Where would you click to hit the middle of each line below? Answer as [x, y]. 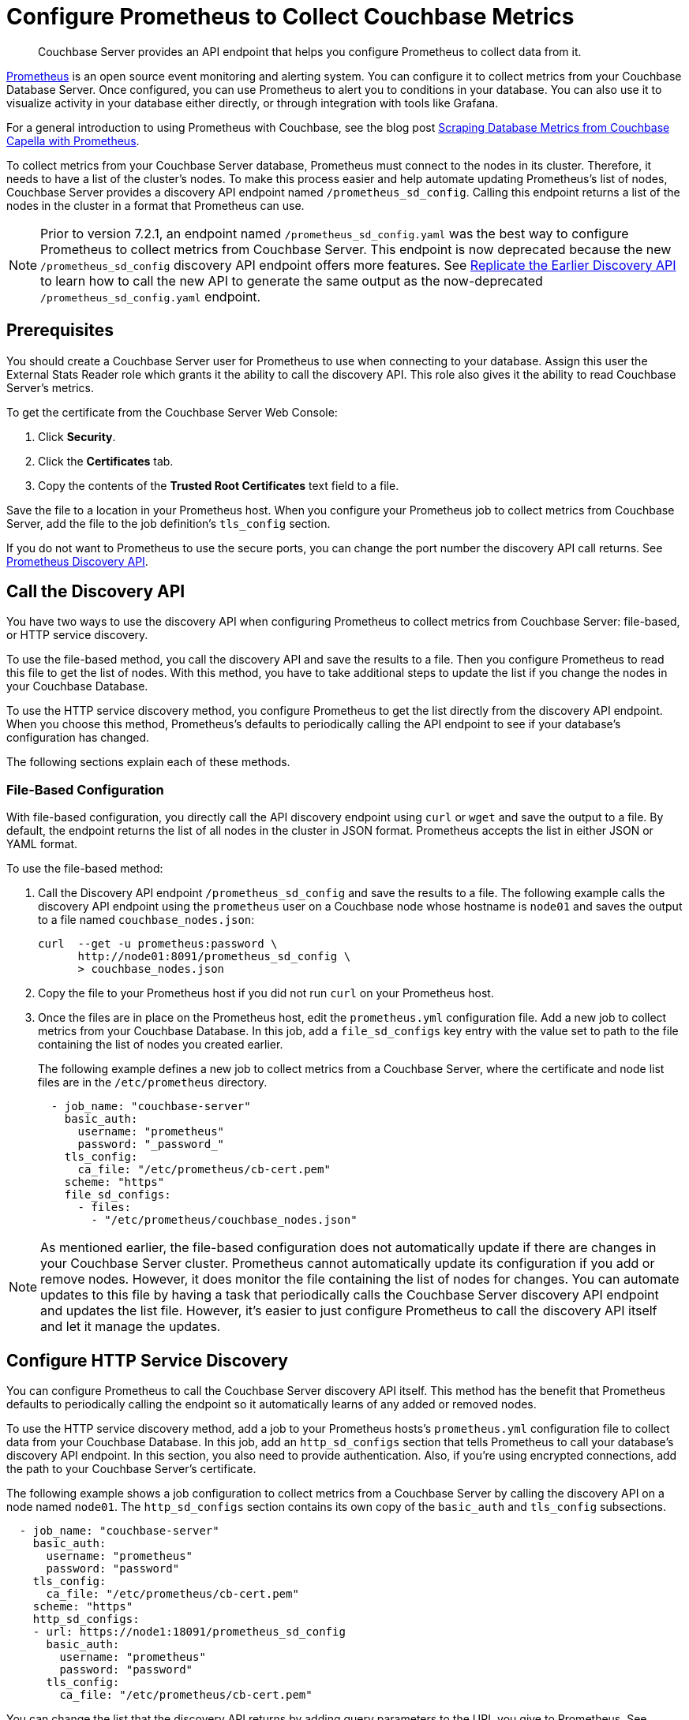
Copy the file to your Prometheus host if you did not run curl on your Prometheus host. [266, 993]
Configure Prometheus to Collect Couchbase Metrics [290, 17]
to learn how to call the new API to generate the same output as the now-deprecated [292, 280]
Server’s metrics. [51, 387]
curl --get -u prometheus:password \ [158, 944]
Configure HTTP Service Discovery [147, 1360]
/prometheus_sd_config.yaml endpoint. [151, 296]
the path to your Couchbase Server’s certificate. [131, 1469]
